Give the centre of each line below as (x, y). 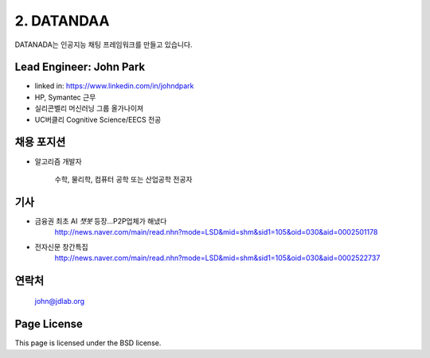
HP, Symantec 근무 (65, 97)
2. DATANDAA (62, 21)
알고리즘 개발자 (59, 161)
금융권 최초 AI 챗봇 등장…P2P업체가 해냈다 (101, 221)
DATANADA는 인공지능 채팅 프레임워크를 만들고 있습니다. (104, 45)
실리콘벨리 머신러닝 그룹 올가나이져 (89, 108)
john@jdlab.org (60, 302)
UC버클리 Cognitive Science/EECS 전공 (98, 119)
